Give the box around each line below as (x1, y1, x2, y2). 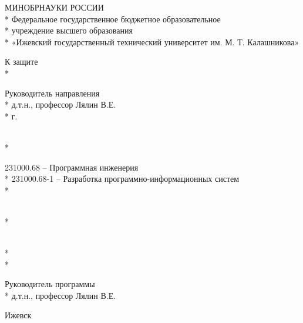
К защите (5, 55, 38, 68)
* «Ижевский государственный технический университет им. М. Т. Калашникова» (5, 35, 299, 48)
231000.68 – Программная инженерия (5, 161, 139, 173)
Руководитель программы (5, 278, 95, 290)
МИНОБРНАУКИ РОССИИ (5, 1, 104, 13)
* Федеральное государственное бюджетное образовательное (5, 12, 221, 25)
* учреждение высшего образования (5, 24, 133, 36)
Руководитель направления (5, 86, 100, 99)
